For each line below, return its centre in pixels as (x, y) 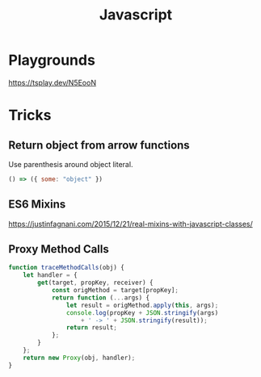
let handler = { (51, 275)
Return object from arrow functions (99, 145)
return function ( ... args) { (101, 297)
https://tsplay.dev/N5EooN (53, 82)
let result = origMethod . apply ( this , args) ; (142, 305)
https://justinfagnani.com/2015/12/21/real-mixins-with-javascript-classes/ (130, 224)
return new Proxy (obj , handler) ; (79, 358)
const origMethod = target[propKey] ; (115, 291)
